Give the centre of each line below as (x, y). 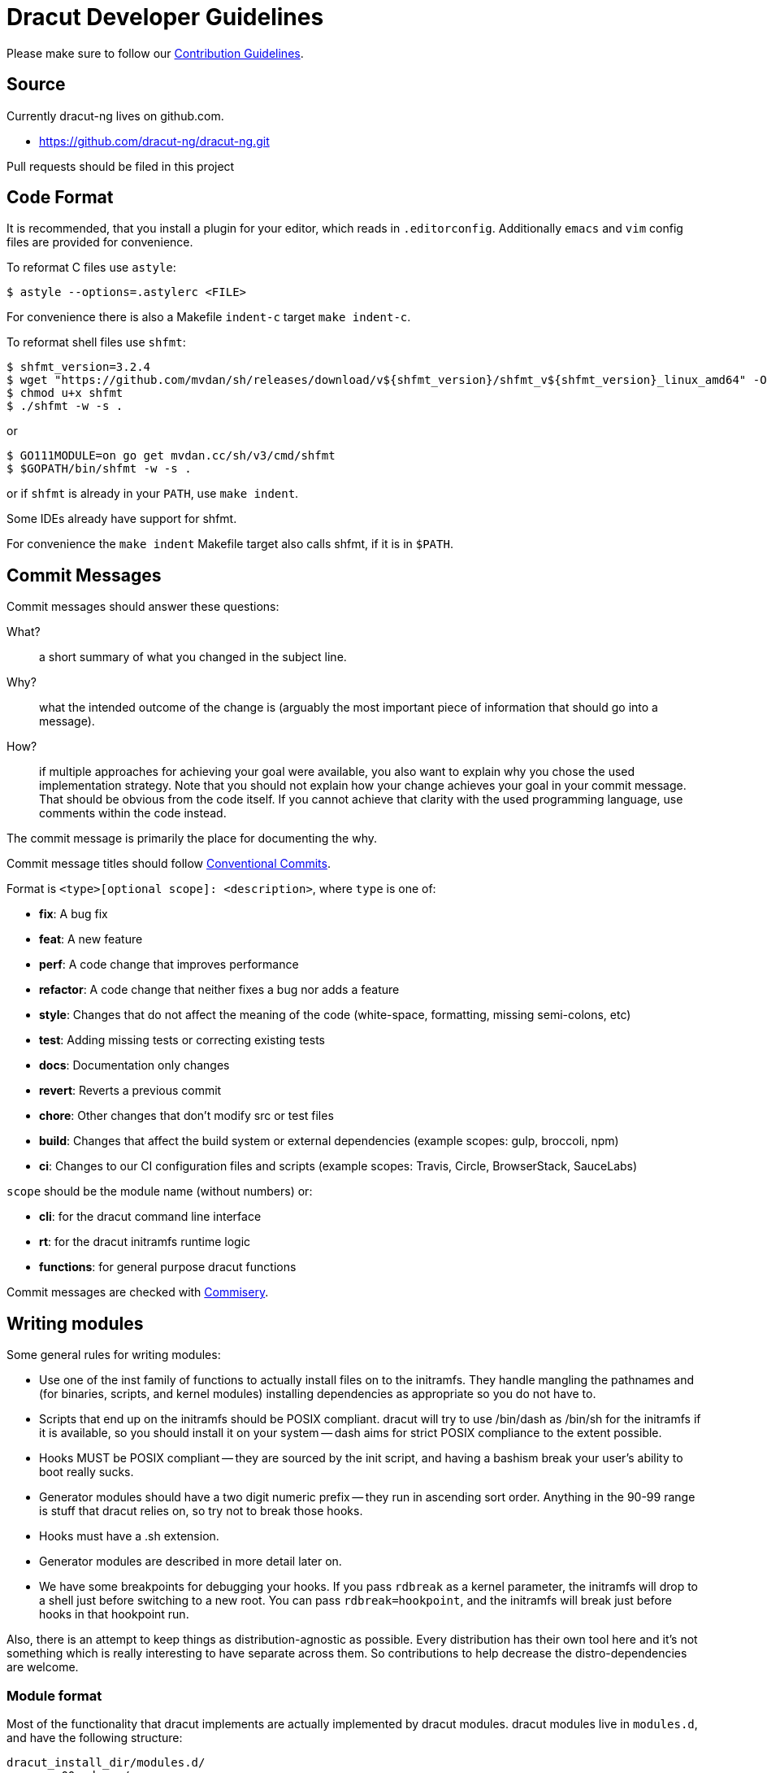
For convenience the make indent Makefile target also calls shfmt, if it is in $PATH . (230, 544)
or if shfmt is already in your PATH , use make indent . (153, 494)
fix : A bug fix (74, 914)
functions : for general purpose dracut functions (168, 1267)
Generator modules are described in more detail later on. (191, 1562)
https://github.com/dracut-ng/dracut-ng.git (154, 141)
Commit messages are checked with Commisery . (138, 1292)
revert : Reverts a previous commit (130, 1091)
